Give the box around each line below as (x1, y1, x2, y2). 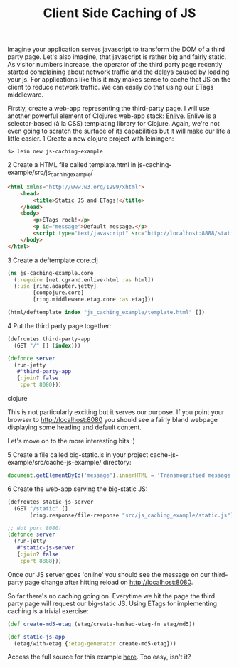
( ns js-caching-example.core (7, 269, 94, 276)
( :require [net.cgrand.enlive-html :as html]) (14, 276, 154, 284)
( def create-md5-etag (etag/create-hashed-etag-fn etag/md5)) (7, 620, 196, 627)
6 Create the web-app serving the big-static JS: (7, 485, 148, 493)
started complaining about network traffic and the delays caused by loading (7, 68, 230, 76)
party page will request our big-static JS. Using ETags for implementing (7, 599, 218, 608)
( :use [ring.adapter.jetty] (14, 283, 97, 290)
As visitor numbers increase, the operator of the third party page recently (7, 60, 223, 69)
